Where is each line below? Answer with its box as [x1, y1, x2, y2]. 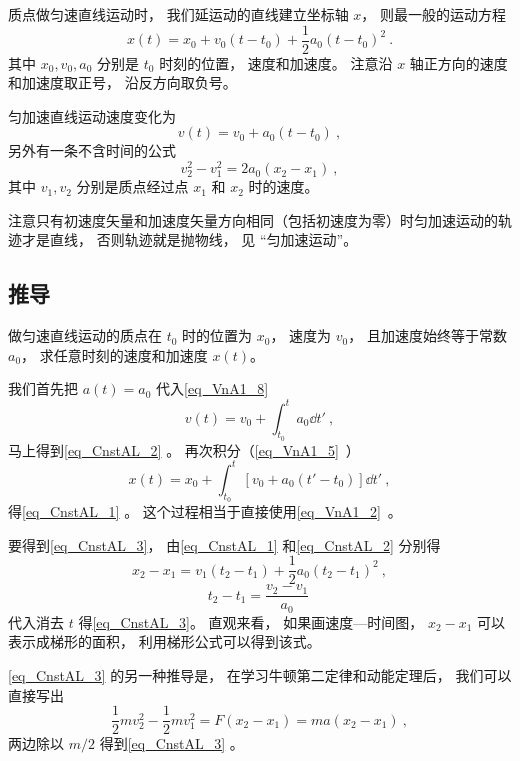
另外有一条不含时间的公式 [8, 140, 176, 161]
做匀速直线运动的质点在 [8, 325, 162, 346]
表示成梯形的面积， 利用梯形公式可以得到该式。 [8, 631, 321, 652]
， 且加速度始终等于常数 [348, 325, 507, 346]
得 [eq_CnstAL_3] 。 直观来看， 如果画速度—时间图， [78, 611, 424, 632]
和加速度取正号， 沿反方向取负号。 [8, 72, 237, 93]
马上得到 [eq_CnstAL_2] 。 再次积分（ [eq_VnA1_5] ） [8, 439, 360, 460]
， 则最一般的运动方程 [361, 4, 507, 24]
